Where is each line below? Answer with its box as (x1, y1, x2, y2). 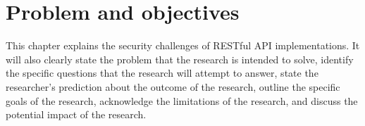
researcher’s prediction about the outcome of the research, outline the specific (6, 79, 340, 94)
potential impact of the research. (6, 107, 147, 122)
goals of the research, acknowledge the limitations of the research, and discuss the (6, 93, 358, 108)
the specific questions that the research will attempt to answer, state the (6, 65, 318, 80)
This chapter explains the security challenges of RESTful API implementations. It (6, 38, 360, 53)
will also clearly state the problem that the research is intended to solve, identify (6, 51, 354, 66)
